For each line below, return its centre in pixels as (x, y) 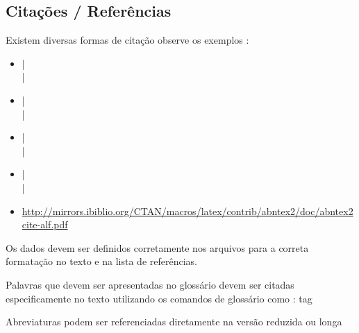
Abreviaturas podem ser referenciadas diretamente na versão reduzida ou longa (174, 322)
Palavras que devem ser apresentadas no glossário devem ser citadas (150, 284)
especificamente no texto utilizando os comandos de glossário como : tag (159, 298)
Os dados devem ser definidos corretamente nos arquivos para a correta (157, 247)
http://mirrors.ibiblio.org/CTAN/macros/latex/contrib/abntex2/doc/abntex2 (187, 211)
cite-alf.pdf (45, 224)
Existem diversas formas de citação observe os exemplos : (127, 40)
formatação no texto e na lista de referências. (101, 261)
